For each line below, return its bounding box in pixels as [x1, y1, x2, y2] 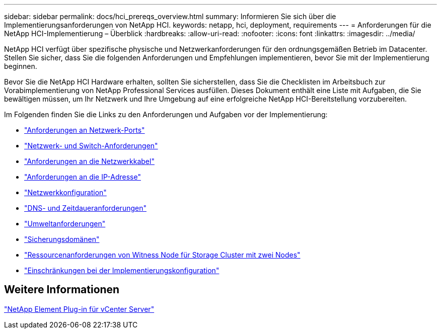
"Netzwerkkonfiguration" [24, 188, 107, 197]
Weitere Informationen [4, 283, 120, 296]
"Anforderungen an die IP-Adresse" [24, 173, 141, 181]
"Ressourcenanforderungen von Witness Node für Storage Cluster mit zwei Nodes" [24, 251, 301, 259]
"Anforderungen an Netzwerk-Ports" [24, 126, 145, 134]
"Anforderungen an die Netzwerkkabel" [24, 157, 155, 165]
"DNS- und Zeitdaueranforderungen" [24, 204, 146, 212]
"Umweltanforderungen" [24, 219, 106, 228]
